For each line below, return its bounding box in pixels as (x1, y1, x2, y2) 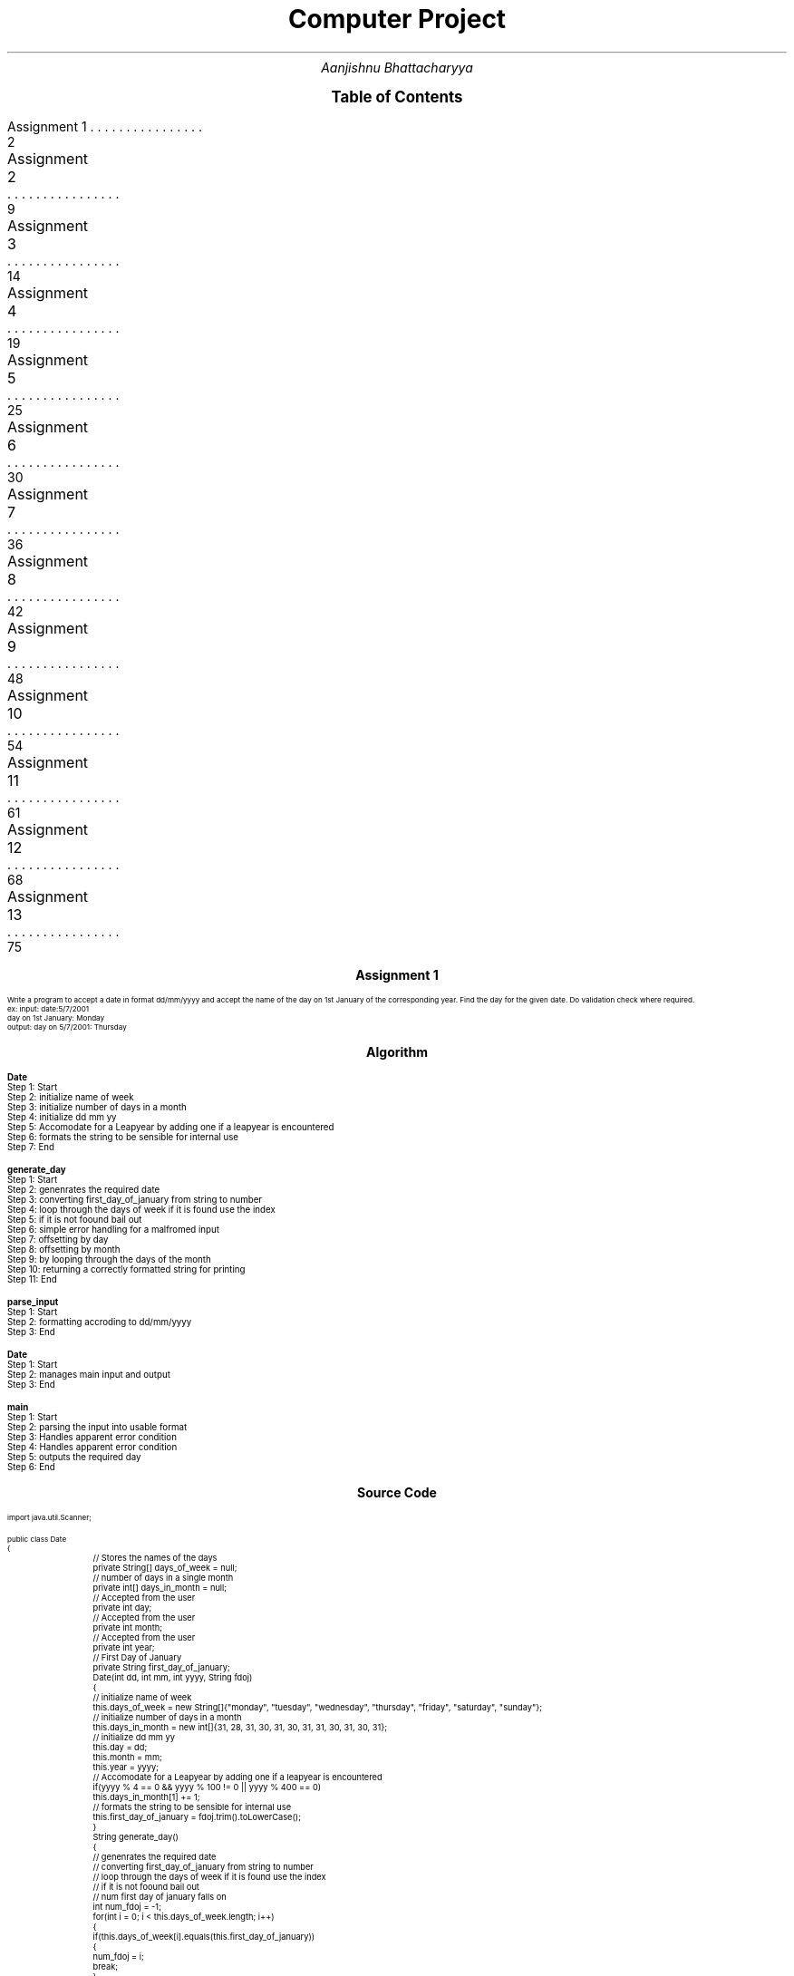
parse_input (7, 1296, 59, 1307)
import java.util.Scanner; (7, 1512, 92, 1522)
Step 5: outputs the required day (7, 1451, 141, 1462)
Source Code (357, 1484, 437, 1500)
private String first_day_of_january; (92, 1661, 230, 1672)
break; (92, 1961, 119, 1971)
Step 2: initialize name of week (7, 1091, 134, 1102)
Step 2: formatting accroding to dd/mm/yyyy (7, 1316, 192, 1327)
